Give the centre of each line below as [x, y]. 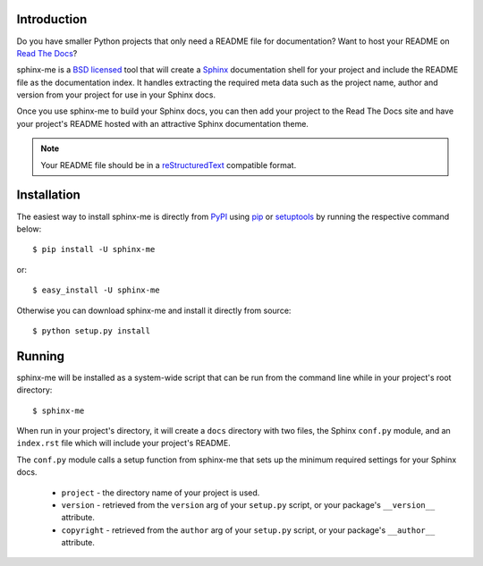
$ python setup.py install [92, 330]
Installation [48, 195]
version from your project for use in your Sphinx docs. [116, 95]
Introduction [52, 19]
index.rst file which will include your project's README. [124, 444]
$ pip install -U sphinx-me [94, 249]
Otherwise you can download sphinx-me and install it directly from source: [154, 310]
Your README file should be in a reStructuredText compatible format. [169, 165]
